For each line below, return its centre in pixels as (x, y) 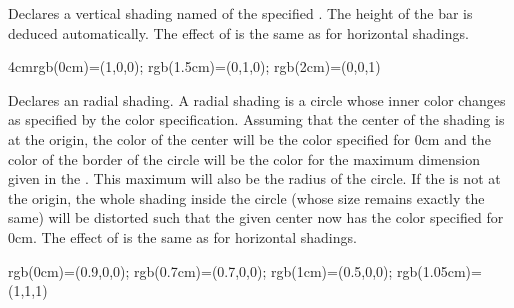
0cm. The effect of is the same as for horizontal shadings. (182, 236)
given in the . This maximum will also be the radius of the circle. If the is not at (254, 178)
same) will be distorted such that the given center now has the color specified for (256, 217)
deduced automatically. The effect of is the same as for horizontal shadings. (238, 32)
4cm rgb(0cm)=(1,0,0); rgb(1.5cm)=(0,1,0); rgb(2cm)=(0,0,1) (194, 66)
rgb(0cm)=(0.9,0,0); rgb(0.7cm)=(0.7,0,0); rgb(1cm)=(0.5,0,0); (200, 270)
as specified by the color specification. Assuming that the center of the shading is (256, 119)
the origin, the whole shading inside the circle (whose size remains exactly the (246, 197)
